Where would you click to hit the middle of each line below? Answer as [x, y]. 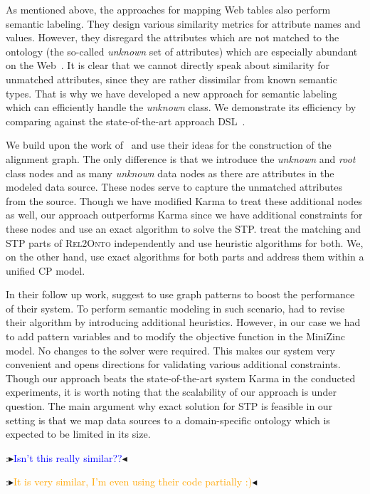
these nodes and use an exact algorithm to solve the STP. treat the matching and [184, 228]
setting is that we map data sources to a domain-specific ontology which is [168, 420]
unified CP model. [46, 270]
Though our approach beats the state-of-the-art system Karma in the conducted [181, 378]
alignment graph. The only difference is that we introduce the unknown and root [181, 158]
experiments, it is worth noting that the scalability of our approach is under [171, 392]
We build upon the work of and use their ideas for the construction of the [169, 145]
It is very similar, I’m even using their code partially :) [133, 482]
